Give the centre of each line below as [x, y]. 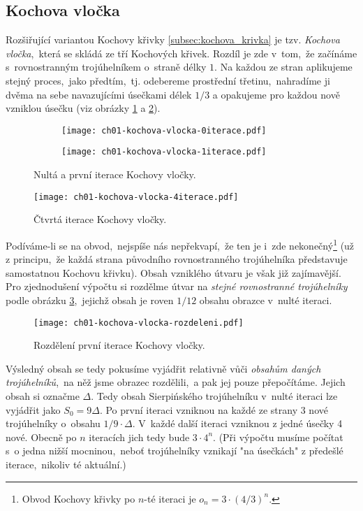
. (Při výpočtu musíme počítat [278, 437]
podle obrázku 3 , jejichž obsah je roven [90, 300]
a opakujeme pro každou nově [276, 94]
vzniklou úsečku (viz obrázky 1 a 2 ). [83, 108]
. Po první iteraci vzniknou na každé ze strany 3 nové [214, 409]
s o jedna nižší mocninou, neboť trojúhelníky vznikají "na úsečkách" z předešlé [175, 451]
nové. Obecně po [41, 437]
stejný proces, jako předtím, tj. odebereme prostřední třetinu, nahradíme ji [168, 80]
